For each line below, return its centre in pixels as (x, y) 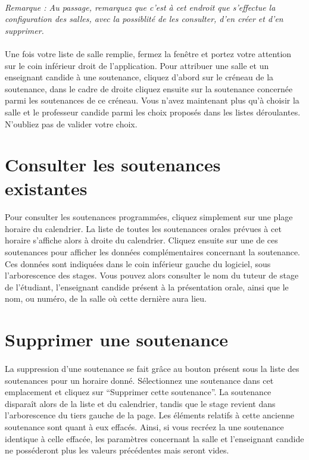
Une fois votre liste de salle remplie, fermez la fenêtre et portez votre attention (148, 53)
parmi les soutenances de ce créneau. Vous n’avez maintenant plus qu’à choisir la (152, 100)
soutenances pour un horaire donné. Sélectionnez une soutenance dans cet (139, 380)
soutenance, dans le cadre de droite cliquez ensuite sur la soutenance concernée (149, 88)
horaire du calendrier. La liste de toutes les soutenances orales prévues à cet (143, 228)
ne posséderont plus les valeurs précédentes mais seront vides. (117, 450)
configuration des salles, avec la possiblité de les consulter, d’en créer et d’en (144, 19)
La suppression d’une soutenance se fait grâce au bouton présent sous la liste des (152, 368)
